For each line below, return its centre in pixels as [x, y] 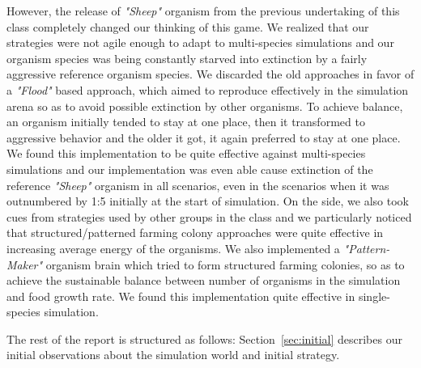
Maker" [25, 264]
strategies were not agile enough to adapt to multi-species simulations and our [200, 42]
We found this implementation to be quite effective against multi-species [186, 153]
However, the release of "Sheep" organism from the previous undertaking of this [203, 11]
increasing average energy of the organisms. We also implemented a [173, 248]
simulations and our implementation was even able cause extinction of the [190, 169]
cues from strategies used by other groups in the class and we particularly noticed [209, 216]
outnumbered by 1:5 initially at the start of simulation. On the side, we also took [208, 201]
